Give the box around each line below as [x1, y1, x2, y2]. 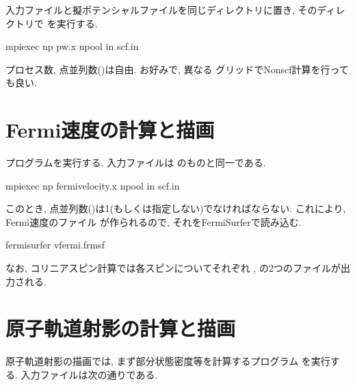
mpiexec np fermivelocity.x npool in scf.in [5, 178, 180, 192]
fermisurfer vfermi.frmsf [5, 237, 105, 252]
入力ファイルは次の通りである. [21, 367, 158, 381]
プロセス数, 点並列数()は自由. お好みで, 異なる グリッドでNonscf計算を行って [5, 62, 349, 76]
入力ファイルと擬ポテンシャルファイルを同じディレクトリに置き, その [5, 3, 317, 16]
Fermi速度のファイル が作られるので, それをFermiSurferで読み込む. [5, 214, 302, 229]
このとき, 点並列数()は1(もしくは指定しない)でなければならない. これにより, [5, 201, 346, 216]
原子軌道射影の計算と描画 [5, 314, 236, 342]
